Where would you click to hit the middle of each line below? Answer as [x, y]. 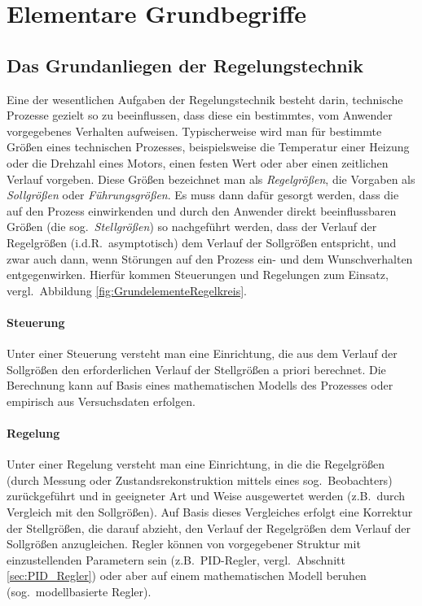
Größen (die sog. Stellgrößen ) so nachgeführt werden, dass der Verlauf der [192, 227]
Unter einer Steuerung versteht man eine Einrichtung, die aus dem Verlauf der [202, 353]
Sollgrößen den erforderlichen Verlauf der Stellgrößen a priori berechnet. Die [196, 369]
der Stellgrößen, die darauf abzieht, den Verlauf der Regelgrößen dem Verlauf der [209, 528]
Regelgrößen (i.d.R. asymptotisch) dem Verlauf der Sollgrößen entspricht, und [202, 242]
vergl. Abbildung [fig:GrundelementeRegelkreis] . [127, 290]
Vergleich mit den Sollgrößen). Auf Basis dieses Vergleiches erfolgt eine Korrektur [210, 512]
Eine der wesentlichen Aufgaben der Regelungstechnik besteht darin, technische [205, 99]
